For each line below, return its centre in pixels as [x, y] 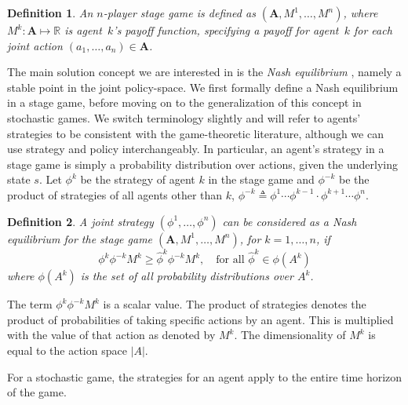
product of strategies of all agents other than [115, 194]
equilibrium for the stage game [80, 238]
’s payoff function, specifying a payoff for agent [226, 30]
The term [30, 304]
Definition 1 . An [50, 13]
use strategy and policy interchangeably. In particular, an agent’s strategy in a [196, 149]
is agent [83, 30]
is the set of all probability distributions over [187, 276]
